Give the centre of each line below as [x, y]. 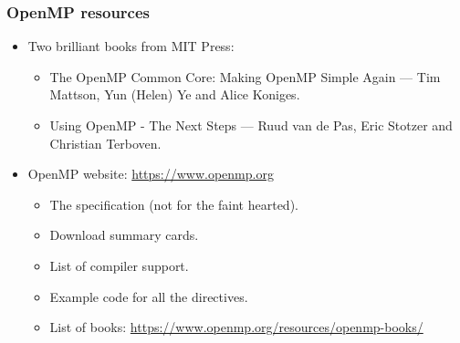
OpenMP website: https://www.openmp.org [151, 174]
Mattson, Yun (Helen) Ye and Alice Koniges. [175, 94]
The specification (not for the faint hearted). [174, 204]
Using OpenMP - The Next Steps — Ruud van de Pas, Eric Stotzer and [251, 125]
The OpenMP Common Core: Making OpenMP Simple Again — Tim [245, 76]
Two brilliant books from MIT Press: [131, 46]
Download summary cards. [124, 235]
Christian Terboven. [105, 143]
